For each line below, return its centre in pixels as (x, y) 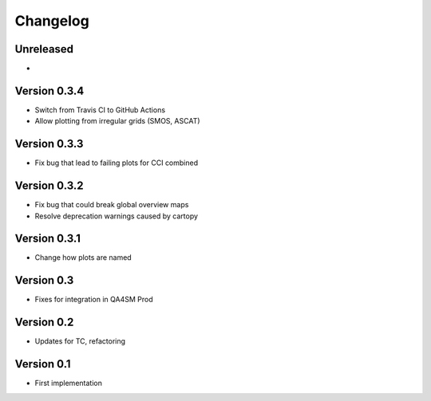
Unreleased (44, 49)
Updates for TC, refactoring (80, 341)
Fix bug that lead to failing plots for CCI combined (117, 163)
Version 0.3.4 (49, 90)
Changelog (52, 21)
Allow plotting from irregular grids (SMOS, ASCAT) (117, 121)
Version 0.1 (43, 364)
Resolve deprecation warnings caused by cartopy (117, 216)
